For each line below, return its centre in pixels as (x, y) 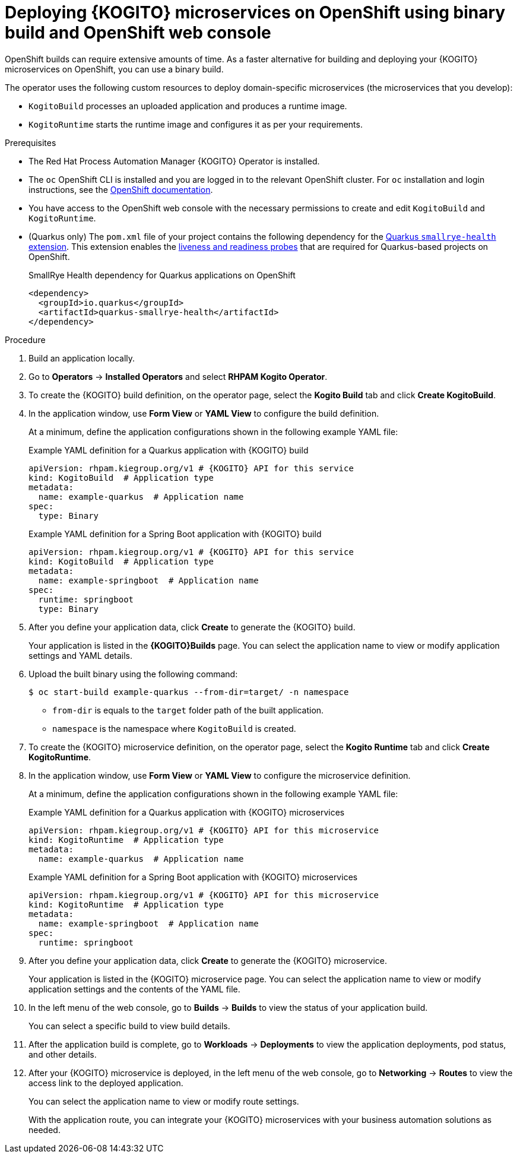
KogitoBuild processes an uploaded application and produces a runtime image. (188, 106)
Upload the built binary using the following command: (133, 674)
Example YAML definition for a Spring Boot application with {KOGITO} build (175, 534)
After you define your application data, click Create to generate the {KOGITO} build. (192, 627)
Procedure (25, 340)
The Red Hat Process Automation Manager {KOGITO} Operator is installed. (174, 161)
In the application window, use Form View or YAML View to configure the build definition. (204, 413)
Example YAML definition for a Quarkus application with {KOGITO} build (169, 450)
